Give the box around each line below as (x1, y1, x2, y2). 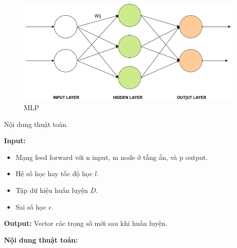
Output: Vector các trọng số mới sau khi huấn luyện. (4, 218, 167, 228)
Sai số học (15, 201, 46, 212)
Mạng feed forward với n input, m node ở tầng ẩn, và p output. (15, 152, 208, 162)
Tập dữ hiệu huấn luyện (15, 185, 88, 195)
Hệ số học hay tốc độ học (15, 168, 93, 179)
